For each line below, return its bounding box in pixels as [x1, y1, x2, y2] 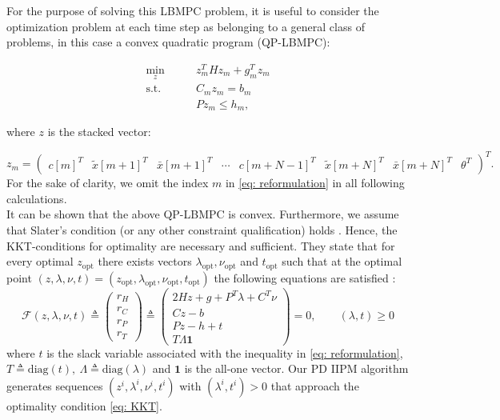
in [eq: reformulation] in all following [225, 174, 405, 191]
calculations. [6, 190, 67, 206]
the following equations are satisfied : [214, 269, 396, 286]
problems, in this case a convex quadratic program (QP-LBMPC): [6, 34, 330, 50]
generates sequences [6, 377, 103, 394]
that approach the [270, 377, 359, 394]
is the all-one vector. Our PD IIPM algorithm [184, 360, 409, 377]
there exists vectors [98, 253, 192, 270]
